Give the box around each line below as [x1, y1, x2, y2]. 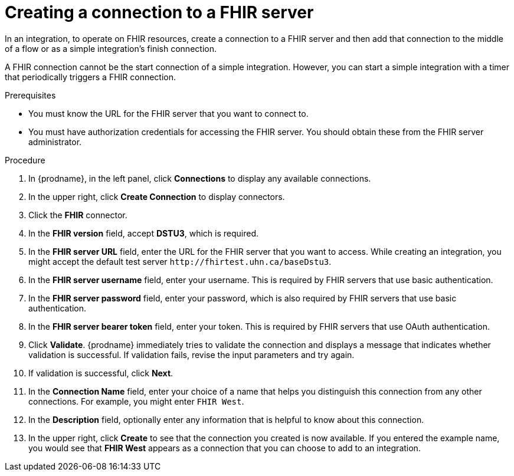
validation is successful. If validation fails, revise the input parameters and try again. [28, 349, 355, 360]
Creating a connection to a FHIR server [5, 2, 314, 22]
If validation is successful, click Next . [28, 367, 173, 378]
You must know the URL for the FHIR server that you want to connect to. [28, 108, 309, 119]
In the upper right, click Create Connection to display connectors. [28, 191, 285, 202]
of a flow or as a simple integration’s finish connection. [5, 43, 217, 54]
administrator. [28, 136, 82, 147]
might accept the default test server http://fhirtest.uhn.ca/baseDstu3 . [28, 256, 332, 267]
